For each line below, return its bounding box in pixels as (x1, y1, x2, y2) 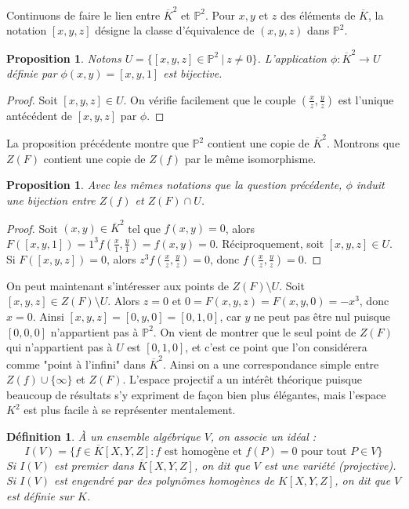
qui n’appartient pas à (6, 339, 113, 355)
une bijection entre (6, 191, 96, 208)
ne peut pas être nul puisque (253, 308, 390, 324)
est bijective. (163, 65, 223, 82)
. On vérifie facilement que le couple (123, 91, 296, 107)
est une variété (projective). (264, 456, 396, 473)
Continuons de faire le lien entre (6, 6, 161, 23)
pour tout (301, 445, 347, 457)
